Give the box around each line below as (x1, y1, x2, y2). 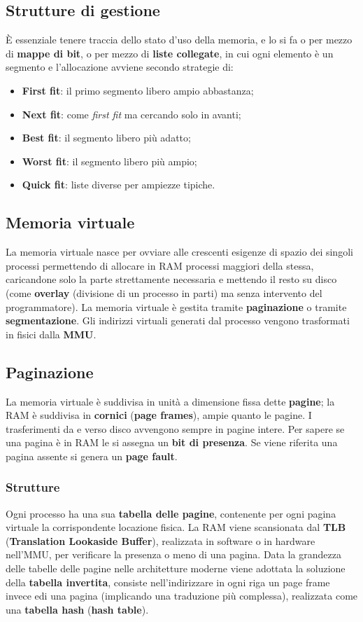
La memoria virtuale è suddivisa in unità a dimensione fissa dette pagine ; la (6, 394, 335, 408)
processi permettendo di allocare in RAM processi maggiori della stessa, (6, 258, 314, 272)
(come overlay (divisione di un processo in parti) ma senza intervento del (6, 285, 322, 300)
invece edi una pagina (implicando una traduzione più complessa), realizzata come (6, 588, 358, 603)
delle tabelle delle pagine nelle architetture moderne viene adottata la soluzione (6, 561, 346, 576)
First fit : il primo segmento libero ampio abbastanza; (22, 83, 254, 97)
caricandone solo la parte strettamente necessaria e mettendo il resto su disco (6, 272, 337, 286)
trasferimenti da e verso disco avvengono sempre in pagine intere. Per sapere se (6, 421, 345, 436)
